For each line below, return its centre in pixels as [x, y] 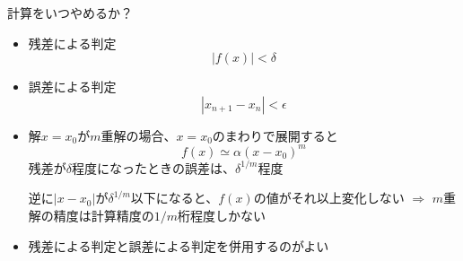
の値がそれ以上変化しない [329, 198]
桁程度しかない [222, 216]
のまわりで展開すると [275, 135]
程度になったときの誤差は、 [154, 167]
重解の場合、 [139, 135]
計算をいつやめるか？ [70, 13]
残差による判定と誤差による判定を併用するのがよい [179, 245]
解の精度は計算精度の [91, 216]
